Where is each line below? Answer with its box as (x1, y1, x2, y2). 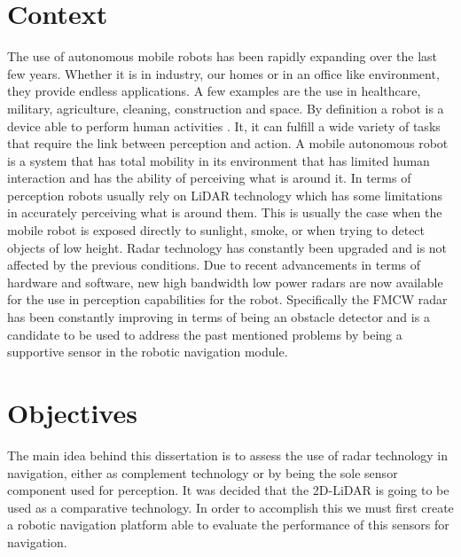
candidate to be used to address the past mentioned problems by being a (7, 325, 402, 343)
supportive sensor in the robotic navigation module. (7, 342, 288, 361)
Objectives (7, 395, 137, 430)
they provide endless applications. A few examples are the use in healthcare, (7, 82, 421, 100)
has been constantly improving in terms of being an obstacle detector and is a (7, 308, 430, 326)
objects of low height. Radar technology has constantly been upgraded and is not (7, 238, 448, 256)
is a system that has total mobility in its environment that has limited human (7, 151, 430, 169)
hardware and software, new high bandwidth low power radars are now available (7, 272, 443, 291)
